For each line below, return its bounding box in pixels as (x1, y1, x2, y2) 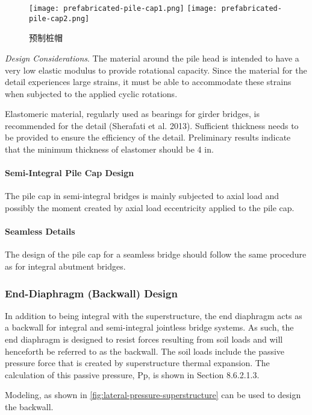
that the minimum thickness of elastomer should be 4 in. (5, 143, 214, 156)
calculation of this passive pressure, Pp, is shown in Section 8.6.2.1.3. (5, 368, 260, 381)
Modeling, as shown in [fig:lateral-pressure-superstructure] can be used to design (5, 388, 301, 401)
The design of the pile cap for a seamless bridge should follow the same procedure (5, 248, 307, 261)
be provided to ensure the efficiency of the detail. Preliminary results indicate (5, 131, 291, 144)
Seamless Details (5, 225, 75, 238)
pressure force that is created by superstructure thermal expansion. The (5, 356, 270, 369)
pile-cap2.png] (29, 14, 90, 23)
